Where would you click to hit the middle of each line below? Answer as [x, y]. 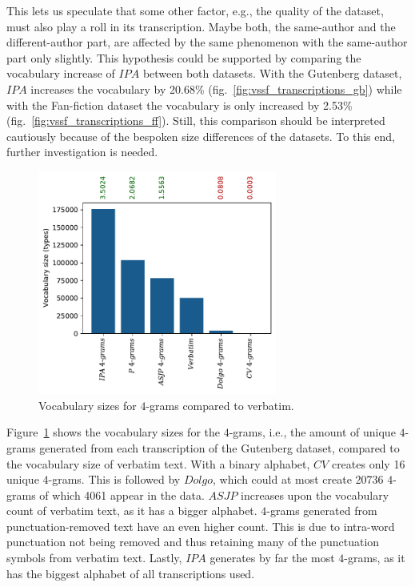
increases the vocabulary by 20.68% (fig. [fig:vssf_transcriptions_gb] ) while [216, 88]
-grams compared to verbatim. [220, 405]
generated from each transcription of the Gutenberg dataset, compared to [219, 447]
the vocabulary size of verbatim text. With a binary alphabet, [158, 463]
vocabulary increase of [61, 73]
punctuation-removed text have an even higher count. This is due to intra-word [201, 526]
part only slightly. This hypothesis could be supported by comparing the [184, 57]
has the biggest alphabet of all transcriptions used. [131, 573]
